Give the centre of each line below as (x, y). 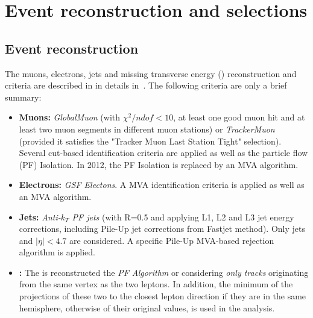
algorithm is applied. (57, 252)
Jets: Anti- (40, 217)
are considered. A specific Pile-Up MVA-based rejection (172, 240)
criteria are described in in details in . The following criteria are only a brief (146, 85)
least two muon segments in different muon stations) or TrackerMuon (147, 129)
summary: (23, 97)
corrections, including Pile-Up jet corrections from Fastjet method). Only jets (162, 229)
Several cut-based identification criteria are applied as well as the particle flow (163, 153)
